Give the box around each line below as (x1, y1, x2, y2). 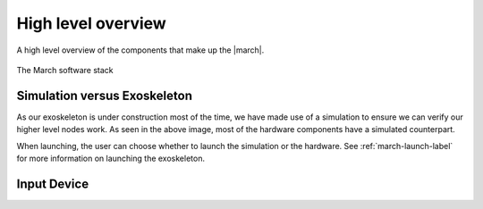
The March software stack (16, 64, 114, 75)
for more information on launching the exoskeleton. (16, 153, 206, 164)
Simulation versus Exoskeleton (16, 88, 192, 103)
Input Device (16, 176, 89, 191)
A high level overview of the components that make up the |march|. (16, 45, 265, 55)
